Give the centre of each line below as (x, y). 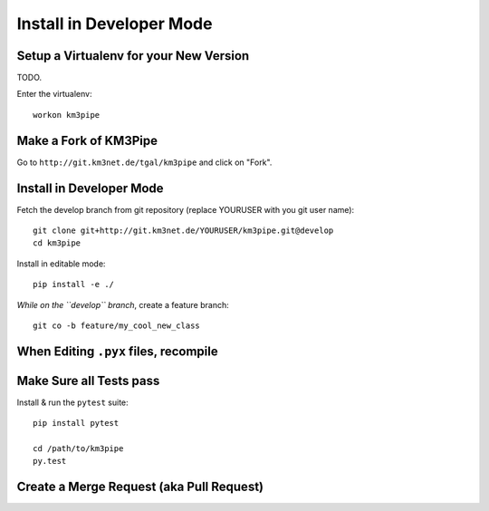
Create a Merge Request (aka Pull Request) (140, 487)
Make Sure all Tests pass (88, 381)
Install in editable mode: (61, 264)
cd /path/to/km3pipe (78, 449)
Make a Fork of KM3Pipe (87, 140)
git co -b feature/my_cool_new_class (117, 326)
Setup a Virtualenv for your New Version (133, 56)
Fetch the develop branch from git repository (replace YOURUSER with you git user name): (186, 209)
